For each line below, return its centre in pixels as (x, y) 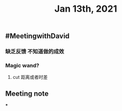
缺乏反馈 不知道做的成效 (35, 51)
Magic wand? (22, 66)
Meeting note (27, 93)
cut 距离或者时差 (30, 77)
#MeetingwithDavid (38, 36)
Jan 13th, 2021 (86, 9)
